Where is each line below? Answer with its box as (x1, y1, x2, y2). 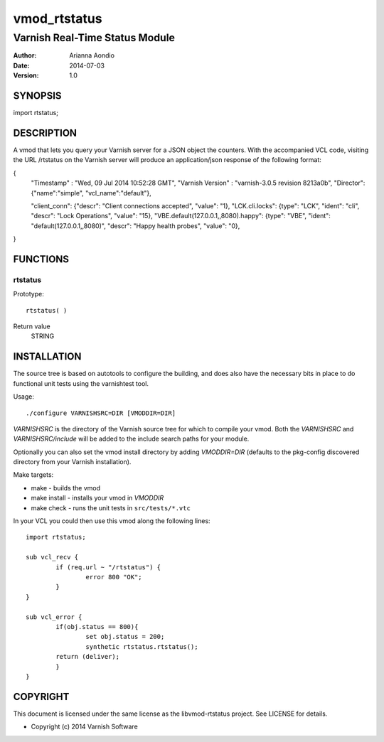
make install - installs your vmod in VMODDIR (31, 494, 164, 502)
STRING (31, 332, 55, 340)
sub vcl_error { (26, 613, 82, 621)
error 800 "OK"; (85, 573, 142, 581)
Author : (13, 51, 37, 60)
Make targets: (13, 471, 54, 479)
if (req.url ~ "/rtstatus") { (55, 563, 161, 571)
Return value (13, 322, 51, 330)
